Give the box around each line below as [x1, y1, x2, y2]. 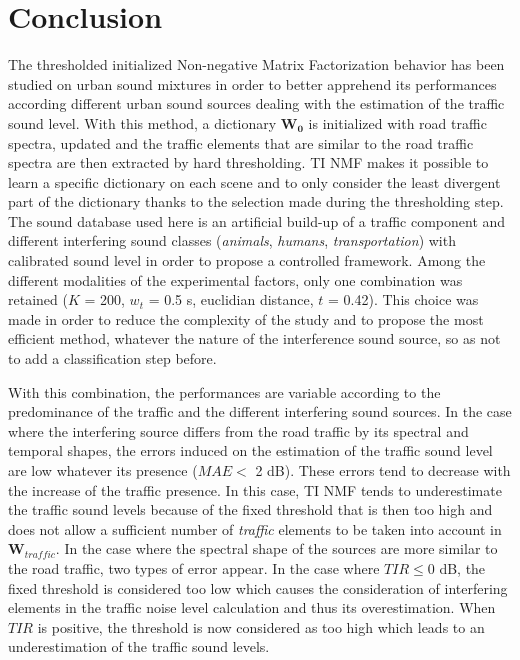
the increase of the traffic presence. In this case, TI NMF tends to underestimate [8, 479, 502, 500]
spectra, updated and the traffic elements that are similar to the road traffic [8, 132, 474, 153]
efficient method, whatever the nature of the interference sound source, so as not [8, 328, 501, 349]
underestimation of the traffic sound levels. [8, 636, 270, 657]
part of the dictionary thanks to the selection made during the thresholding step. [8, 191, 504, 212]
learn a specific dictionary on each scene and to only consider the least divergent [8, 171, 501, 192]
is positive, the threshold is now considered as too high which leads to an [37, 616, 485, 637]
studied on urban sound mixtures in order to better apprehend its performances [8, 73, 497, 94]
